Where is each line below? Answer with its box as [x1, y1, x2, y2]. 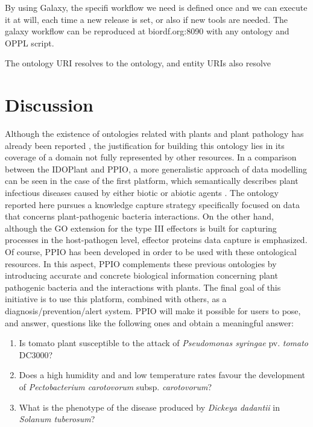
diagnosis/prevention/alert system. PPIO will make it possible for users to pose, [5, 305, 301, 317]
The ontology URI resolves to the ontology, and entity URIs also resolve [5, 57, 271, 69]
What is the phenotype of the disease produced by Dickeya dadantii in [19, 400, 280, 413]
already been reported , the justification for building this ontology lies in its [5, 139, 285, 151]
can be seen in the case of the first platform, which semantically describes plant [5, 174, 299, 187]
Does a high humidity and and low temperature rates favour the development [19, 368, 305, 381]
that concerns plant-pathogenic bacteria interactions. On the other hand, [5, 210, 274, 223]
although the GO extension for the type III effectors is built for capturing [5, 221, 277, 234]
